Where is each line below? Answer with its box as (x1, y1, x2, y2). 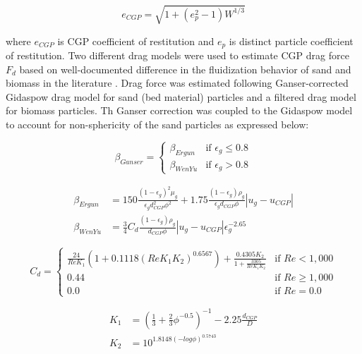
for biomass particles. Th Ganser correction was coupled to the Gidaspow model (6, 103, 353, 118)
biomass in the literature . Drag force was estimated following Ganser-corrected (6, 75, 349, 90)
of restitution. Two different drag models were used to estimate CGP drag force (6, 48, 349, 62)
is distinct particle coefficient (229, 33, 354, 48)
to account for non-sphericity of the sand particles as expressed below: (6, 116, 309, 131)
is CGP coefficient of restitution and (57, 33, 215, 48)
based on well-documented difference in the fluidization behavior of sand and (19, 61, 351, 76)
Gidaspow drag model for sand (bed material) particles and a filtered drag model (6, 89, 356, 104)
